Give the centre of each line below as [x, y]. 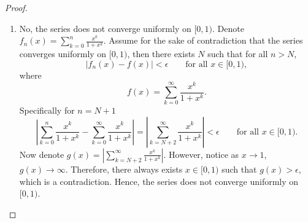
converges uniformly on [63, 54]
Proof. [16, 7]
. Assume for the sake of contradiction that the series [203, 40]
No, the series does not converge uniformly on [105, 28]
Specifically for [47, 110]
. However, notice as [201, 154]
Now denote [42, 154]
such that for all [238, 54]
